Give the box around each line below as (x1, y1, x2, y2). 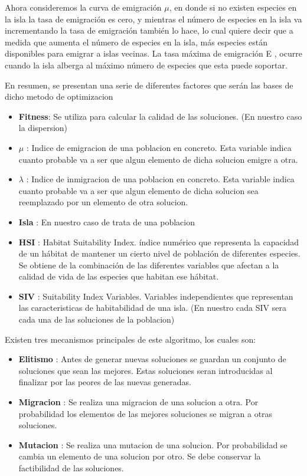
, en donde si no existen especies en (169, 1, 297, 13)
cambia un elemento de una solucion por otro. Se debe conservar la (18, 450, 261, 462)
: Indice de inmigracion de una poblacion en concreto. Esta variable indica (26, 173, 295, 185)
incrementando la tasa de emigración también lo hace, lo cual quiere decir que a (5, 24, 293, 37)
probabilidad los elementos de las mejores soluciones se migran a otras (18, 407, 273, 419)
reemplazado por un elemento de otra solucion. (18, 196, 188, 208)
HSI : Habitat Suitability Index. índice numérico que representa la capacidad (18, 235, 299, 248)
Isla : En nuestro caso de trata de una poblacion (18, 215, 195, 228)
